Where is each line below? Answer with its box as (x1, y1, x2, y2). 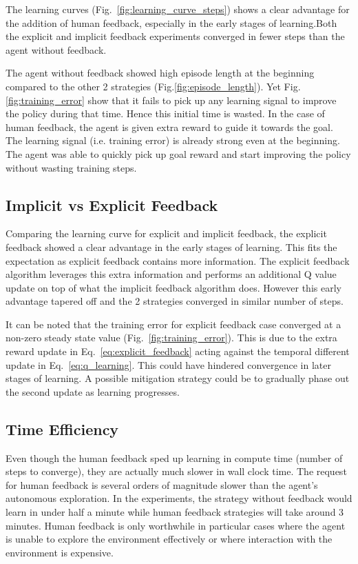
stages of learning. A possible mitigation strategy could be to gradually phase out (6, 371, 350, 385)
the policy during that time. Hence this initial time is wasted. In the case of (6, 106, 325, 121)
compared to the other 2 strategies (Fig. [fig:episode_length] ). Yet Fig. (6, 79, 301, 93)
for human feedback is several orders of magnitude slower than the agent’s (6, 477, 318, 492)
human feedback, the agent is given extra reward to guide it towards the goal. (6, 119, 333, 134)
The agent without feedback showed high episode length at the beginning (6, 66, 315, 80)
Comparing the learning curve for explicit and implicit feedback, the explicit (6, 226, 327, 241)
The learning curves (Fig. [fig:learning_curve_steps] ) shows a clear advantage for (6, 2, 350, 16)
